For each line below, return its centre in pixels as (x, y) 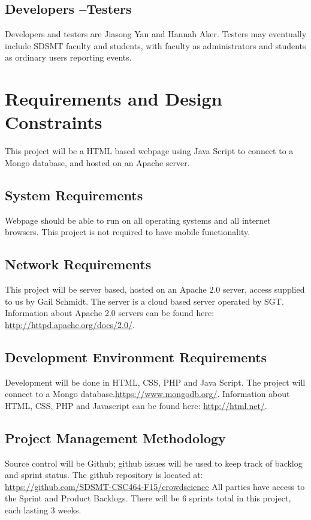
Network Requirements (78, 264)
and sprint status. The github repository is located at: (104, 475)
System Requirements (74, 195)
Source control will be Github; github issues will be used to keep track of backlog (154, 463)
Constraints (54, 122)
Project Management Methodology (115, 438)
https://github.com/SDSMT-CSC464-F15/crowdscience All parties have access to (155, 486)
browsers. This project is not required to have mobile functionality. (128, 232)
